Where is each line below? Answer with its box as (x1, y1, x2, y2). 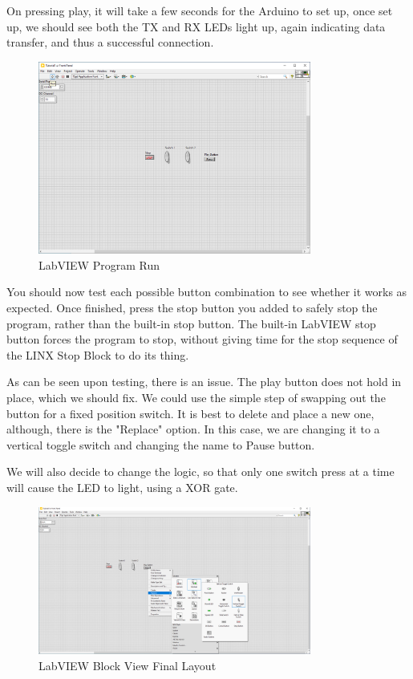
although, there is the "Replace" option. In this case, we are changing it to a (6, 421, 380, 437)
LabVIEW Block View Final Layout (38, 657, 217, 673)
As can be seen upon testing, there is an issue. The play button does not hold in (6, 373, 402, 390)
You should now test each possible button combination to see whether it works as (6, 283, 407, 300)
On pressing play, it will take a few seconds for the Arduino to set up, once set (6, 2, 393, 18)
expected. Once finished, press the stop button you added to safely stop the (6, 299, 378, 316)
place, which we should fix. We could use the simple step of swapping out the (6, 389, 386, 406)
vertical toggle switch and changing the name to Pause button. (6, 436, 315, 453)
